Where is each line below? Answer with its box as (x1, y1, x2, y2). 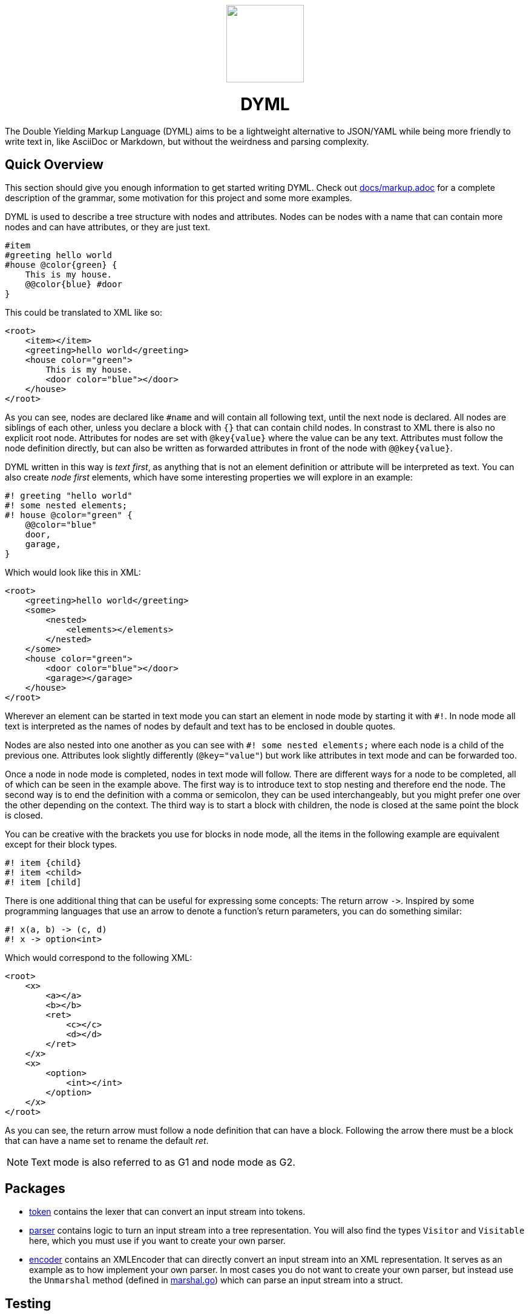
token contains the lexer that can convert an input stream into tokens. (29, 1206, 306, 1217)
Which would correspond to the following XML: (5, 952, 192, 963)
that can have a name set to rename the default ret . (5, 1135, 209, 1146)
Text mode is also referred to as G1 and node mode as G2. (31, 1156, 295, 1169)
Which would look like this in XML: (5, 567, 141, 578)
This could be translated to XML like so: (5, 307, 162, 318)
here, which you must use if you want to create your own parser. (29, 1235, 286, 1246)
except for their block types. (5, 839, 117, 850)
